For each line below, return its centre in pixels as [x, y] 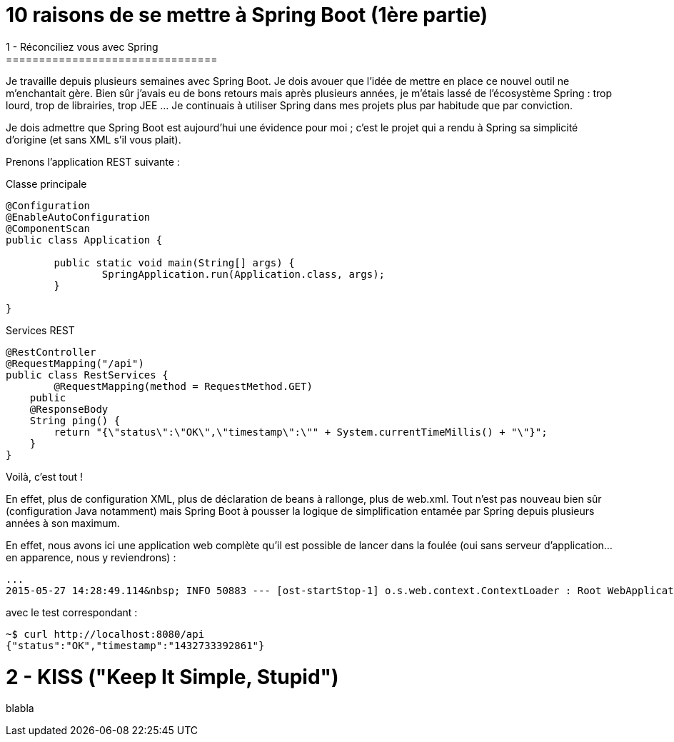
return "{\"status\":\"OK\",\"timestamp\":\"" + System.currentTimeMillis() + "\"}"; [301, 432]
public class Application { [84, 240]
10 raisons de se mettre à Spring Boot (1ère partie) [247, 15]
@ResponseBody [69, 409]
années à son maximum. [63, 523]
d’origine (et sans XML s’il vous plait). [94, 139]
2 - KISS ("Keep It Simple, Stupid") [172, 677]
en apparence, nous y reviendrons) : [91, 557]
